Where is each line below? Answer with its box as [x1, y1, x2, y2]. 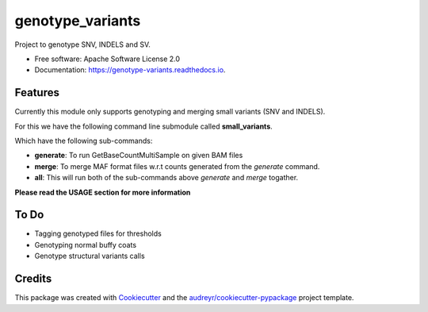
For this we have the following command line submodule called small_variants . [14, 121, 273, 131]
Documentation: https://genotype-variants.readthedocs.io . [34, 65, 226, 75]
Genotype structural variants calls [34, 251, 146, 261]
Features [14, 86, 59, 99]
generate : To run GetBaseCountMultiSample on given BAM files [34, 151, 243, 160]
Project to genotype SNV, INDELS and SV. [14, 40, 151, 49]
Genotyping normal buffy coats [34, 240, 137, 249]
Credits [14, 272, 52, 286]
